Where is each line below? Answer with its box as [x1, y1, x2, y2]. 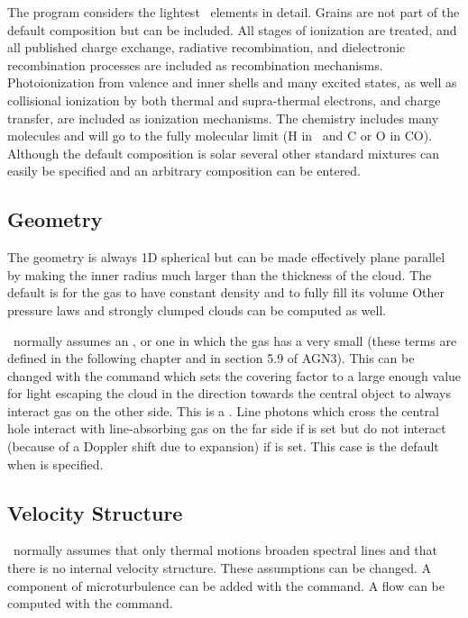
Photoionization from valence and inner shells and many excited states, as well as [7, 73, 457, 92]
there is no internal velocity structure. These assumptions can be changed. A [7, 559, 431, 577]
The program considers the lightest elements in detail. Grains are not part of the [7, 3, 460, 21]
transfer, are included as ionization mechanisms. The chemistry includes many [7, 108, 439, 127]
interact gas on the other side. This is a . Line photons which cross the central [7, 401, 439, 420]
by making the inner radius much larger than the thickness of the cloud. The [7, 265, 432, 284]
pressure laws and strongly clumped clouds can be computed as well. [7, 300, 387, 319]
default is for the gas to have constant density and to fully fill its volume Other [7, 283, 445, 302]
